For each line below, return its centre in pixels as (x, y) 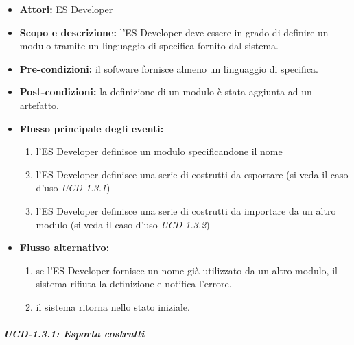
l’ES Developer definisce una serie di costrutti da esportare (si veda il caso (192, 174)
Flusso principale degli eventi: (92, 128)
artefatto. (39, 105)
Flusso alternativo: (64, 247)
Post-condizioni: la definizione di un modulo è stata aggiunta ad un (166, 92)
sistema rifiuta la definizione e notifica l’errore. (134, 284)
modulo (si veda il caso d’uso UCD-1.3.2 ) (123, 224)
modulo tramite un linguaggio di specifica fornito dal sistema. (149, 46)
